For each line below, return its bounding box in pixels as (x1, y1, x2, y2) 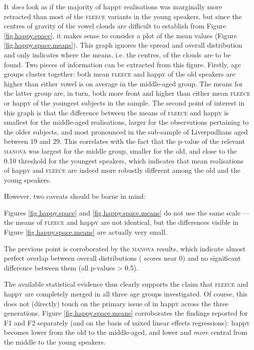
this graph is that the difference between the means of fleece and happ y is (4, 107, 229, 117)
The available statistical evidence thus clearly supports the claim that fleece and (4, 279, 248, 289)
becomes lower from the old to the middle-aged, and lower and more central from (4, 327, 248, 337)
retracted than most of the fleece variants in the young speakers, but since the (4, 11, 242, 21)
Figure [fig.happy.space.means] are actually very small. (4, 227, 167, 237)
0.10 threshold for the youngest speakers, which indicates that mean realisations (4, 155, 244, 165)
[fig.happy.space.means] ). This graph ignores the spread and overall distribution (4, 40, 242, 50)
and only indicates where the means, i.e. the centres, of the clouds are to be (4, 49, 231, 59)
